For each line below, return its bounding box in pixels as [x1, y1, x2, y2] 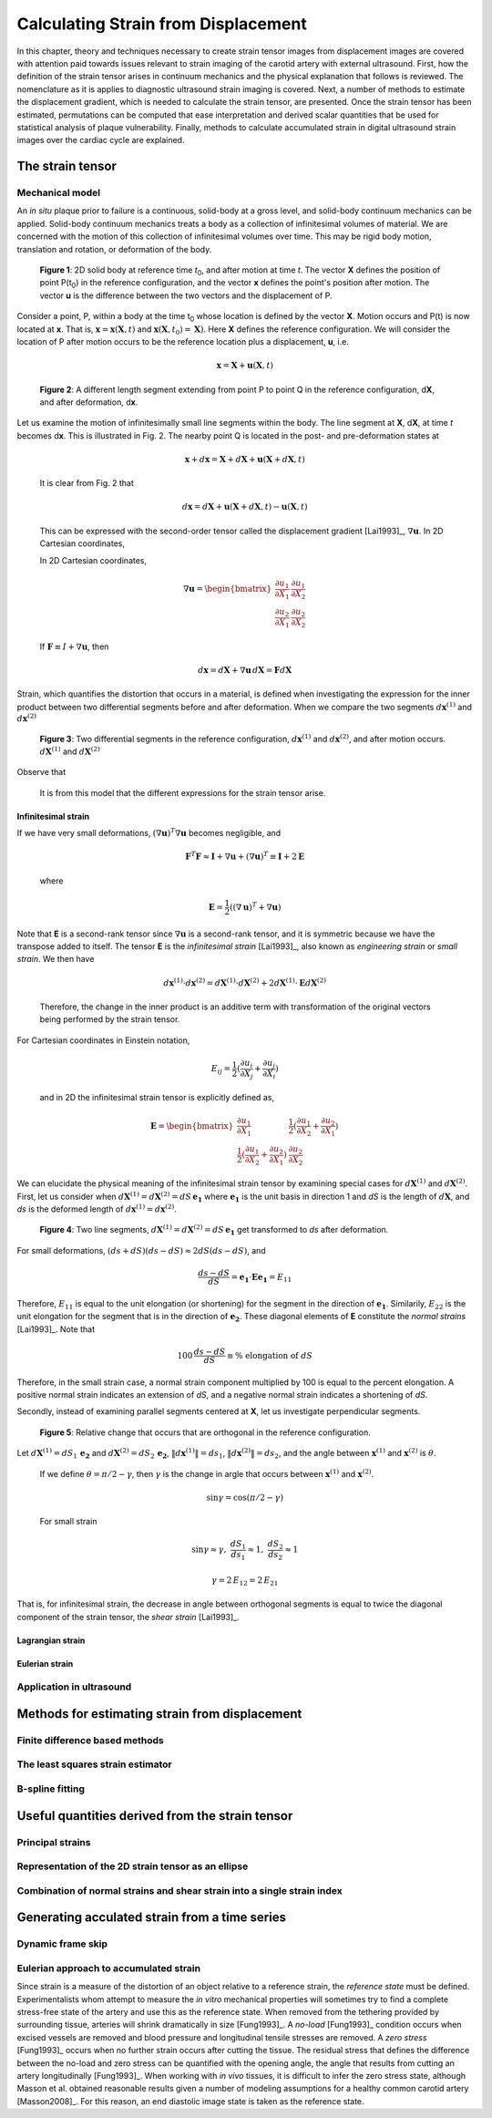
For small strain [39, 1516, 97, 1527]
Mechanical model [16, 187, 100, 200]
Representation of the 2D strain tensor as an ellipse [16, 1860, 249, 1873]
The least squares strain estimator [16, 1758, 172, 1771]
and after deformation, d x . [39, 397, 138, 408]
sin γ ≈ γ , [191, 1545, 227, 1555]
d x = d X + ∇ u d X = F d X [197, 665, 292, 675]
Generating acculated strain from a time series [16, 1910, 287, 1926]
